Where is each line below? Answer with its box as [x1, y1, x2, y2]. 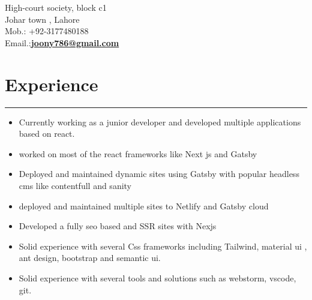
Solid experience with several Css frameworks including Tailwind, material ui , [19, 239, 307, 252]
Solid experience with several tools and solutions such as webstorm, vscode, [19, 272, 296, 284]
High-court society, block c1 [5, 1, 107, 14]
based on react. [19, 127, 75, 140]
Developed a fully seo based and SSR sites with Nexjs [19, 220, 217, 232]
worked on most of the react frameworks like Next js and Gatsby [19, 147, 257, 160]
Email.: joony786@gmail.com [5, 36, 119, 49]
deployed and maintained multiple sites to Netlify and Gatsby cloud [19, 199, 269, 212]
